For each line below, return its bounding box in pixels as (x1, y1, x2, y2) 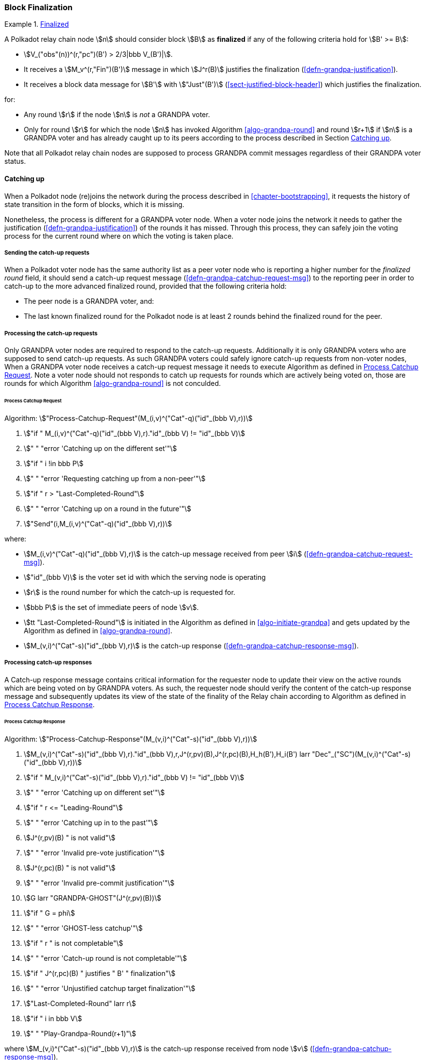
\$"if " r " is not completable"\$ (24, 939, 123, 948)
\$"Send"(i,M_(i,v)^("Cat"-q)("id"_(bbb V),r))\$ (24, 519, 172, 528)
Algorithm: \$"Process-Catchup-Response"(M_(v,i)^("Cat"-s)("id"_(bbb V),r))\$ (4, 735, 257, 744)
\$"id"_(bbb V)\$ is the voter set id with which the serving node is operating (24, 573, 266, 581)
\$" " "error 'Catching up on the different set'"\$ (24, 444, 177, 452)
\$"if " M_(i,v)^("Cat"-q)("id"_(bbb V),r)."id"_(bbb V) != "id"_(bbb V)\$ (24, 429, 245, 437)
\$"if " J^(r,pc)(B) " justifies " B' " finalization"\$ (24, 969, 176, 978)
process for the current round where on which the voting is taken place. (4, 231, 234, 240)
